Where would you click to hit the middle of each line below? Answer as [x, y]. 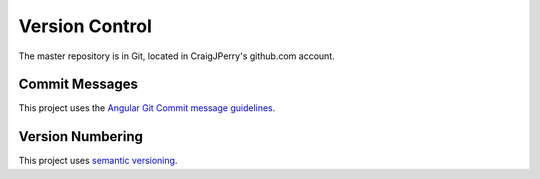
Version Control [85, 26]
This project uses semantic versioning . [98, 161]
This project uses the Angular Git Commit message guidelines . [147, 108]
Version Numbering [81, 136]
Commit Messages [78, 84]
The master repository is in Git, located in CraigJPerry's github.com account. [176, 56]
